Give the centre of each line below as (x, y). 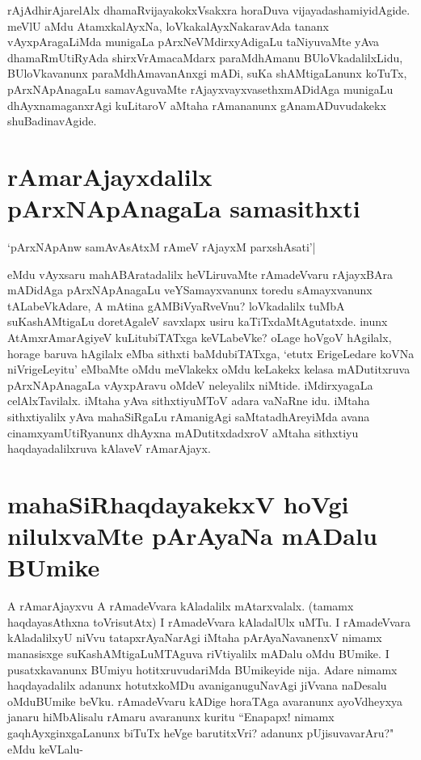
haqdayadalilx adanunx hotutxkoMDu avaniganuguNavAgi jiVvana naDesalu (197, 685)
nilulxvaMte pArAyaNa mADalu (192, 536)
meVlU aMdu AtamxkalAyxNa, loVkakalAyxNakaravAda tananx (168, 25)
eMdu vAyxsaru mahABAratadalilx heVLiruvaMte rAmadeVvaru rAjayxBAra (200, 274)
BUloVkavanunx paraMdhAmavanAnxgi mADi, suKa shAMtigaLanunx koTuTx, (207, 73)
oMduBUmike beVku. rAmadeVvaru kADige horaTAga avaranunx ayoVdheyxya (205, 701)
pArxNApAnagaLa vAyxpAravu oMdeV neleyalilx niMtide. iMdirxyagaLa (190, 384)
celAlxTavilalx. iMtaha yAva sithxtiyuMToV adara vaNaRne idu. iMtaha (189, 401)
